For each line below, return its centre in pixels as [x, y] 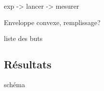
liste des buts [23, 38]
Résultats [28, 64]
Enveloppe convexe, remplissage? [52, 22]
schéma [15, 84]
